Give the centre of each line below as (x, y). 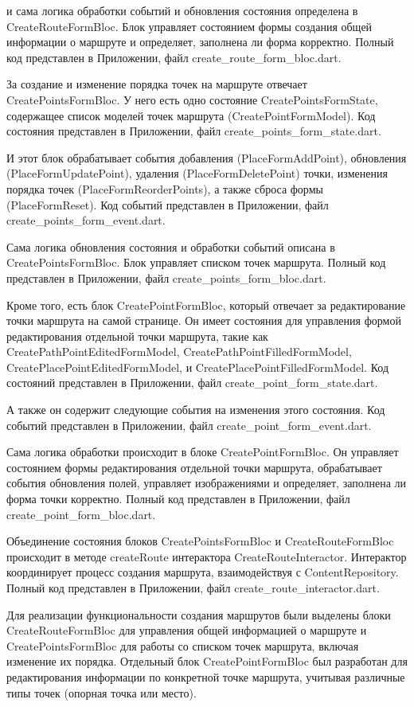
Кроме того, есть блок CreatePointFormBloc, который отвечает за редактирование (206, 305)
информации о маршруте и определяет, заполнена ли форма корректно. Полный (200, 42)
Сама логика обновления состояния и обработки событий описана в (171, 246)
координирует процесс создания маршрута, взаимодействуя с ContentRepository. (203, 572)
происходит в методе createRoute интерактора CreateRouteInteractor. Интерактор (207, 556)
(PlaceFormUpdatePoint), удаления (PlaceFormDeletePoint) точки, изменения (197, 173)
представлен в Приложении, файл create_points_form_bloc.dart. (166, 277)
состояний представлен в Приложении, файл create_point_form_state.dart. (192, 383)
